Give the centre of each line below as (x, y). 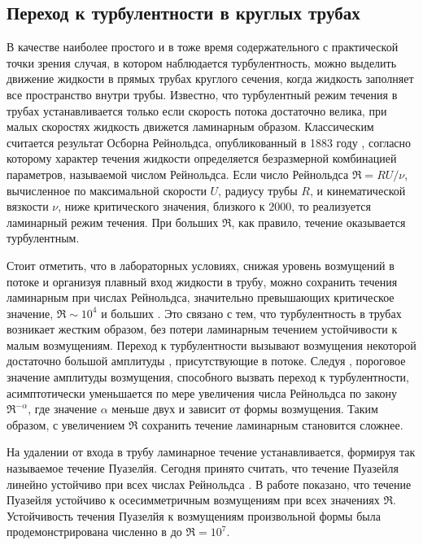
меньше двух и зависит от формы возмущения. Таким (245, 409)
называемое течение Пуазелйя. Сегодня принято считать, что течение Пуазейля (203, 468)
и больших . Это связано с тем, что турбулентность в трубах (251, 313)
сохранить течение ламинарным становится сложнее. (273, 424)
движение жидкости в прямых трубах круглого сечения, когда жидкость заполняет (210, 78)
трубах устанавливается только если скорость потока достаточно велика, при (197, 110)
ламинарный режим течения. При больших (113, 222)
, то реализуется (331, 206)
